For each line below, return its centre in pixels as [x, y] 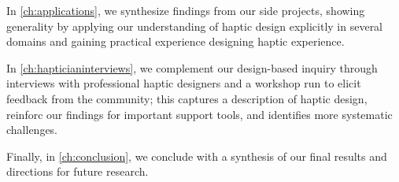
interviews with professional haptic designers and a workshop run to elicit [184, 83]
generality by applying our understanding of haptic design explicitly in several [195, 26]
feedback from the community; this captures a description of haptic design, [187, 98]
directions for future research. [78, 171]
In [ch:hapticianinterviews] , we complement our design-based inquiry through [192, 67]
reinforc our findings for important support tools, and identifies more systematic [199, 114]
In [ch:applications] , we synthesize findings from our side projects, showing [186, 10]
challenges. [32, 130]
